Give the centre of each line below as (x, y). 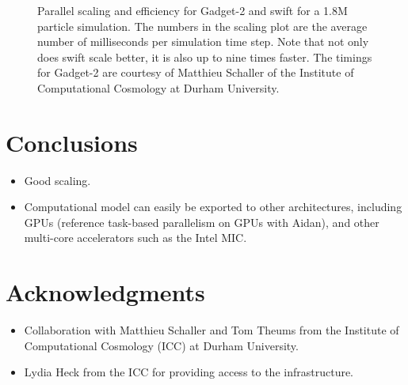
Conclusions (72, 142)
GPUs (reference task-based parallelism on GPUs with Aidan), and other (202, 222)
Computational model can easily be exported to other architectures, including (213, 207)
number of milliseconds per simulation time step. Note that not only (203, 42)
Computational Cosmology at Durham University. (158, 87)
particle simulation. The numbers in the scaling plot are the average (202, 26)
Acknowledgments (105, 292)
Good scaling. (57, 180)
